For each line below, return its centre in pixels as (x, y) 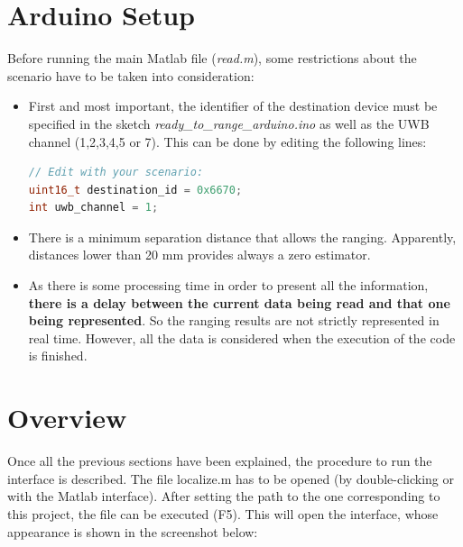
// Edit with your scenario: (116, 173)
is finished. (58, 356)
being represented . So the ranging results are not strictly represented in (234, 320)
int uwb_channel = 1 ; (93, 208)
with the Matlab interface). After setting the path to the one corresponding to (224, 496)
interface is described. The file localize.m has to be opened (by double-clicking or (231, 478)
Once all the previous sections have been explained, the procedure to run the (220, 461)
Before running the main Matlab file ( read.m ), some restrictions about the (212, 58)
